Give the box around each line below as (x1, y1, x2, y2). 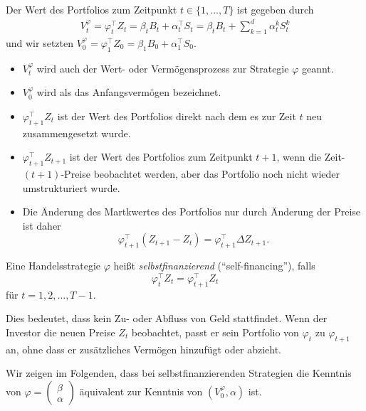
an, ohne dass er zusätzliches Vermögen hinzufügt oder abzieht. (6, 341, 281, 356)
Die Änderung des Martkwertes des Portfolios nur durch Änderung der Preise (22, 204, 361, 219)
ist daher (22, 218, 61, 233)
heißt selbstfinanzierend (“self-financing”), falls (113, 258, 315, 273)
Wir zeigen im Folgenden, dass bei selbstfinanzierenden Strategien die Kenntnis (6, 365, 352, 380)
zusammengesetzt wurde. (22, 125, 131, 140)
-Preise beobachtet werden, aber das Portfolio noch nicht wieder (61, 166, 340, 181)
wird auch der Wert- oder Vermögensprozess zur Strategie (36, 60, 289, 75)
